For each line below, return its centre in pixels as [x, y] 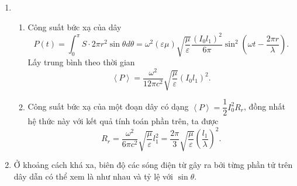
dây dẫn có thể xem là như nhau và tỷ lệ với [94, 176]
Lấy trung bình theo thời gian [81, 62]
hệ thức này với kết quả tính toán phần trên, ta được [123, 121]
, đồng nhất [265, 106]
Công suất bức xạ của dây [75, 27]
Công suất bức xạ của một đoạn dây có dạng [108, 106]
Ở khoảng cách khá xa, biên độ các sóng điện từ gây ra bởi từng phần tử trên [153, 165]
